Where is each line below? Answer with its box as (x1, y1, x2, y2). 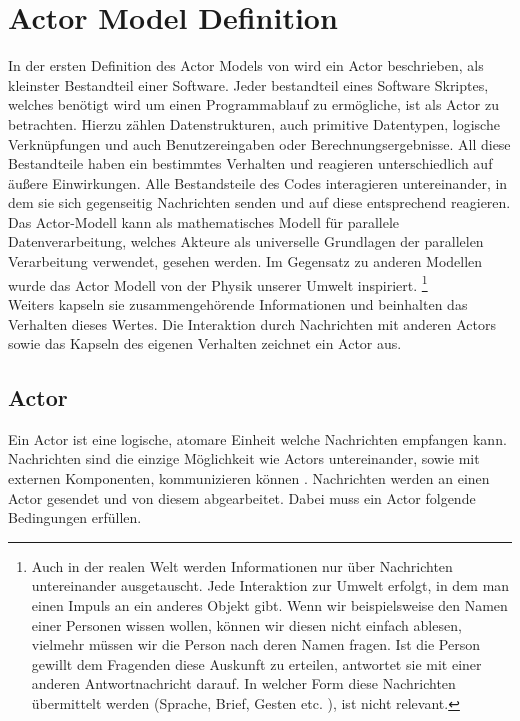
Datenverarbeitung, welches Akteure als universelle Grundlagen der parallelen (8, 231, 484, 252)
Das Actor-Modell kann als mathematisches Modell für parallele (8, 211, 400, 232)
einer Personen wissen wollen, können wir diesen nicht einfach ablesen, (31, 614, 462, 635)
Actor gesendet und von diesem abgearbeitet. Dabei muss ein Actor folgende (8, 487, 476, 508)
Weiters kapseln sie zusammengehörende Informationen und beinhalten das (8, 293, 468, 314)
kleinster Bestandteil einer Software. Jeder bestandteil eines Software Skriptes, (8, 74, 489, 95)
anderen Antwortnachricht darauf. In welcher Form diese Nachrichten (31, 673, 456, 694)
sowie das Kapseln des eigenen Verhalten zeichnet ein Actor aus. (8, 333, 402, 354)
